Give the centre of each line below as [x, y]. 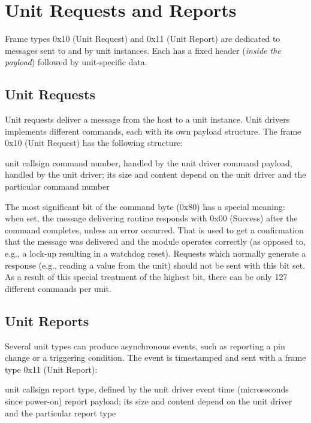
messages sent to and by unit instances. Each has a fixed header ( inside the [143, 50]
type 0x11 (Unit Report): [51, 369]
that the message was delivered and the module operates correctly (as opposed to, [155, 241]
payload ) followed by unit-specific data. [76, 62]
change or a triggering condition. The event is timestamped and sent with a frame [155, 357]
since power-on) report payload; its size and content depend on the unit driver [149, 401]
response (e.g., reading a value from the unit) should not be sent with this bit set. [155, 265]
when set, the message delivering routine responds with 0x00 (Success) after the [151, 218]
